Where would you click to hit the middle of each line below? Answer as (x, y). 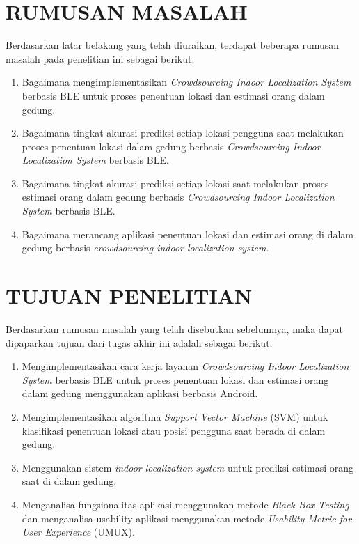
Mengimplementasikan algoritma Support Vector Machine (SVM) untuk (175, 416)
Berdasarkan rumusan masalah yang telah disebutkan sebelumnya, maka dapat (174, 328)
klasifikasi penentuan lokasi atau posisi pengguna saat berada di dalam (174, 430)
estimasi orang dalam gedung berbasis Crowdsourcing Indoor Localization (178, 197)
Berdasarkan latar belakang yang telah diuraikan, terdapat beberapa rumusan (173, 45)
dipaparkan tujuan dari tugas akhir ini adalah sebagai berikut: (139, 342)
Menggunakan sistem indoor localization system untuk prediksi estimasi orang (188, 467)
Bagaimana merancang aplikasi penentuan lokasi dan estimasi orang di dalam (188, 234)
